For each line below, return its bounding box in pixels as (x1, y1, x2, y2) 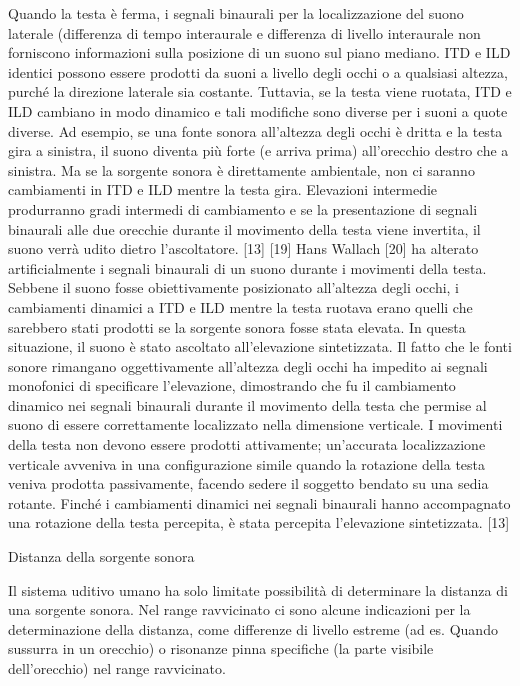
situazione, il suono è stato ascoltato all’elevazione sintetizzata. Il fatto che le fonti (8, 336, 512, 357)
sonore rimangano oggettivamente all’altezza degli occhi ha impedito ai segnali (8, 355, 488, 376)
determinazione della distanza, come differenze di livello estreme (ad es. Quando (8, 618, 498, 639)
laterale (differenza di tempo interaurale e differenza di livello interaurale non (8, 22, 481, 43)
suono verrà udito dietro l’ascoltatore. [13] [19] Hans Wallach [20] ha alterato (8, 238, 479, 259)
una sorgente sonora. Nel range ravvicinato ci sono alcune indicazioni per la (8, 599, 471, 620)
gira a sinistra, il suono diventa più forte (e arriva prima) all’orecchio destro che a (8, 140, 509, 161)
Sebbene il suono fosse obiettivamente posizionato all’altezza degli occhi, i (8, 277, 460, 298)
